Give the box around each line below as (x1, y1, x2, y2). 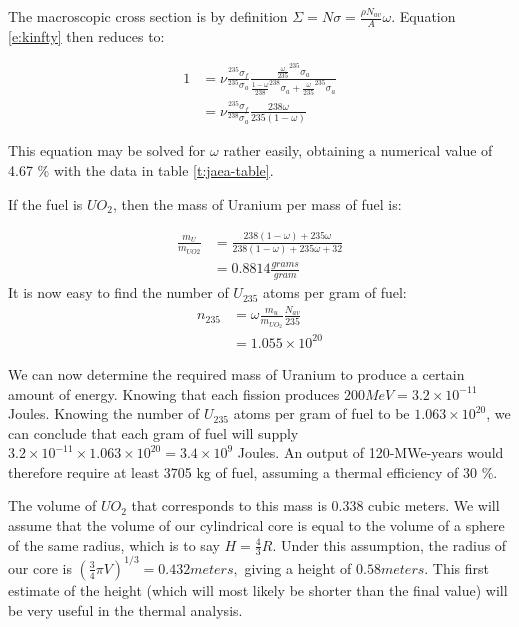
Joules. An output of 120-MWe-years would (237, 442, 504, 463)
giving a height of (244, 557, 352, 578)
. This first (424, 557, 490, 578)
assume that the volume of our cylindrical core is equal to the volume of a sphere (8, 515, 505, 536)
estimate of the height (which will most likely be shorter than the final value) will (8, 579, 508, 600)
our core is (8, 557, 72, 578)
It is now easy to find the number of (8, 282, 229, 303)
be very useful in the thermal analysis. (8, 599, 243, 620)
